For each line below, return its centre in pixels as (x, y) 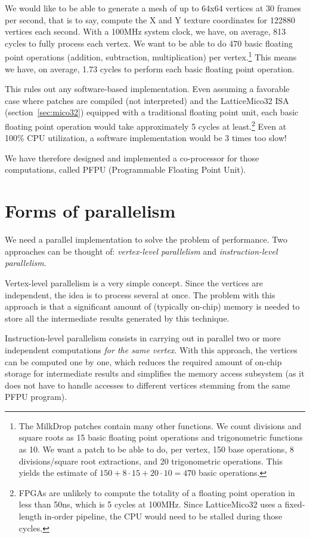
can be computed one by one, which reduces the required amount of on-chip (143, 361)
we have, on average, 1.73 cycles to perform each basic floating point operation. (150, 68)
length (30, 516)
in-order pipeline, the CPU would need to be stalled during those (163, 516)
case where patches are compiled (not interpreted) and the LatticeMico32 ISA (147, 100)
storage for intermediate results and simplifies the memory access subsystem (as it (155, 373)
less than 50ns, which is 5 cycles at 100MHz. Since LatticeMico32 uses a (151, 504)
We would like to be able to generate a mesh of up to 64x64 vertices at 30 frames (153, 8)
